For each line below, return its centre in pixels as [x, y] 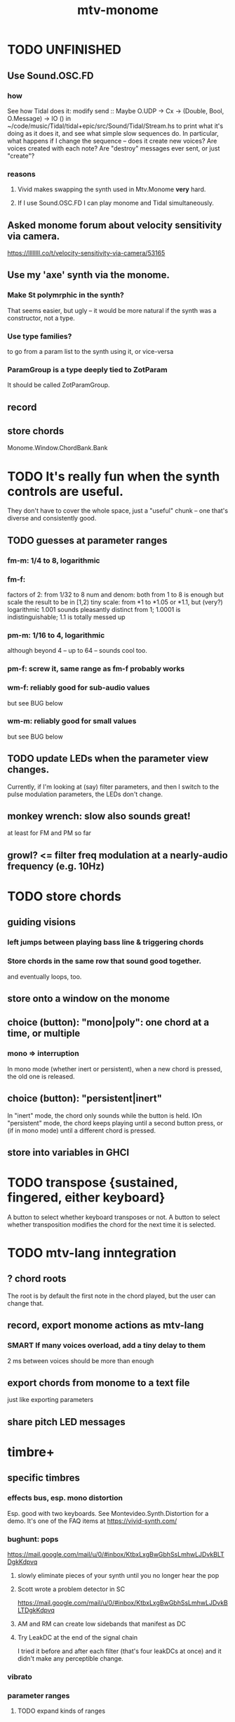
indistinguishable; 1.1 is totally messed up [66, 617]
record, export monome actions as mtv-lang [106, 1326]
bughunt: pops [33, 1539]
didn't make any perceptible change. [70, 1658]
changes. [28, 770]
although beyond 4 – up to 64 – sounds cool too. [77, 651]
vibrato [20, 1676]
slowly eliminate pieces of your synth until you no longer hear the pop [118, 1575]
